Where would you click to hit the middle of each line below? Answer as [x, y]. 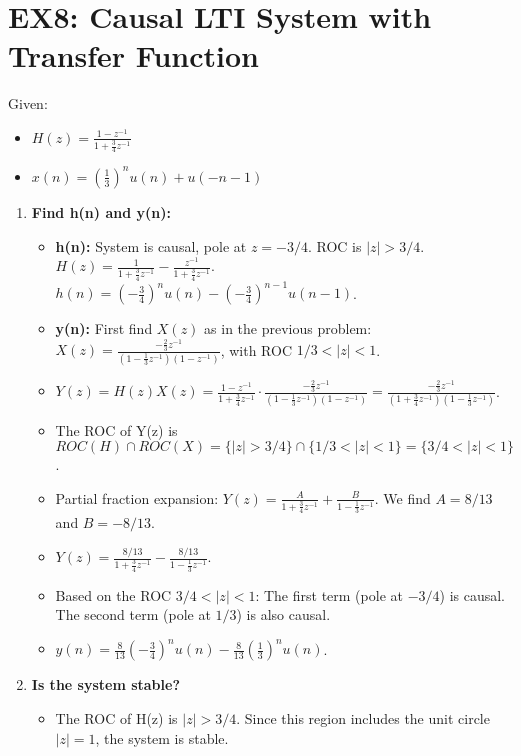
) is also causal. [283, 614]
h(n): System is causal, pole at [151, 245]
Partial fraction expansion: [137, 497]
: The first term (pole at [329, 594]
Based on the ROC [113, 594]
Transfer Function [133, 55]
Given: [28, 103]
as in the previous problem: [288, 328]
